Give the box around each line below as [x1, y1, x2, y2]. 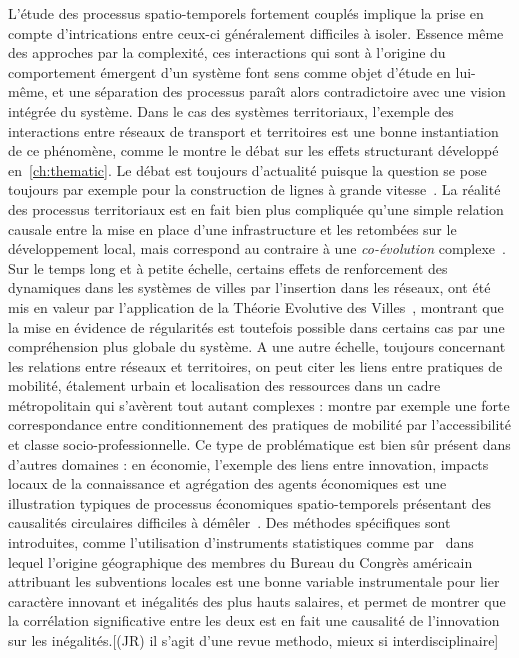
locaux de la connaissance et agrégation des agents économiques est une [8, 473, 447, 494]
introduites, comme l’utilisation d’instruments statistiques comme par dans [8, 532, 474, 553]
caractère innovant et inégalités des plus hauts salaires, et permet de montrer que [8, 590, 506, 611]
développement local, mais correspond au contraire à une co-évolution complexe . [8, 238, 506, 259]
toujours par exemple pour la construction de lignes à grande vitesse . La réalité [8, 179, 501, 200]
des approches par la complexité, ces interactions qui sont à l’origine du [8, 42, 446, 63]
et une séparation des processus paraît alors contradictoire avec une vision [52, 81, 506, 102]
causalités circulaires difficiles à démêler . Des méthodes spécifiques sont [8, 512, 451, 533]
